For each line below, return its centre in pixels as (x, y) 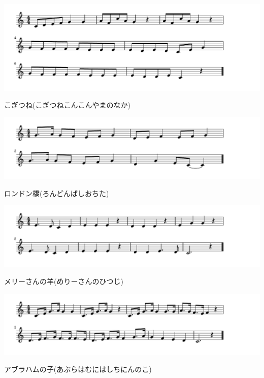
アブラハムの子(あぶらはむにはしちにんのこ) (78, 369)
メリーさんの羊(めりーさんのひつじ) (64, 281)
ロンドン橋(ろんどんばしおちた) (57, 193)
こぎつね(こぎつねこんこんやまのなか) (67, 105)
